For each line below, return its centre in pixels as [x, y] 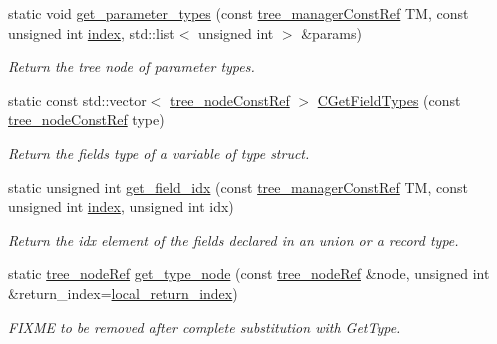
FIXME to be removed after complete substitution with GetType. [204, 326]
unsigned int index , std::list [91, 32]
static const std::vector [77, 99]
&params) [331, 32]
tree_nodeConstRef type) [86, 119]
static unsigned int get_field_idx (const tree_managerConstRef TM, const [238, 186]
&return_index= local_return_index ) [123, 292]
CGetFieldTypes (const [389, 99]
